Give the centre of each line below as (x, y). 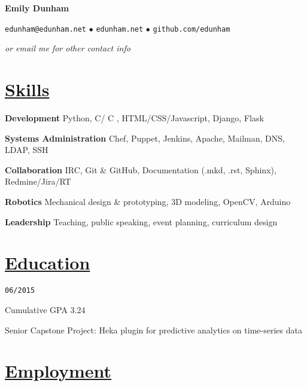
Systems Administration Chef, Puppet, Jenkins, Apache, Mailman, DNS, (145, 138)
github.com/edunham (192, 29)
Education (48, 263)
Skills (27, 89)
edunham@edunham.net (46, 29)
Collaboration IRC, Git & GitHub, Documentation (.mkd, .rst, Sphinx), (141, 169)
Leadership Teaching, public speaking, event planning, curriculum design (141, 221)
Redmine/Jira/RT (38, 181)
